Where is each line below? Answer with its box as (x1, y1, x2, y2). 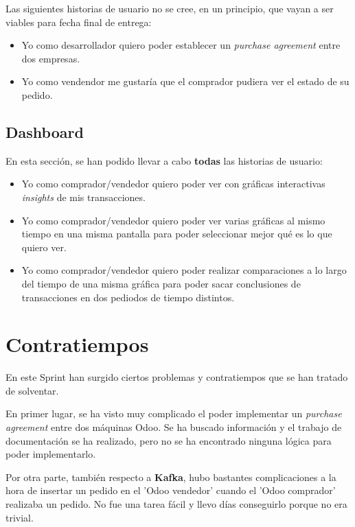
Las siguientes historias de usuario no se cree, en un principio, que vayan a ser (5, 1, 334, 15)
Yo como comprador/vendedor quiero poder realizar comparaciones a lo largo (21, 263, 347, 277)
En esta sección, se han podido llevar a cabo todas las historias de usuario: (5, 153, 323, 167)
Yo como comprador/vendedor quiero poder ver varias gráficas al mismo (21, 213, 325, 227)
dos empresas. (21, 51, 80, 65)
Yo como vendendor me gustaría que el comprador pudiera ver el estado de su (21, 74, 350, 89)
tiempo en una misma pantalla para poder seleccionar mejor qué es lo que (21, 226, 332, 241)
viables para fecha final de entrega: (5, 14, 152, 29)
